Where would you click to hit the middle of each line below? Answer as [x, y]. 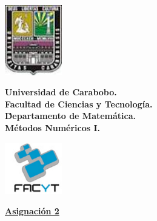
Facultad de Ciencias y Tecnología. [79, 104]
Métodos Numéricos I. [53, 127]
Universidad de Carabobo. [61, 92]
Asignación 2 [32, 211]
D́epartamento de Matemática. [71, 116]
